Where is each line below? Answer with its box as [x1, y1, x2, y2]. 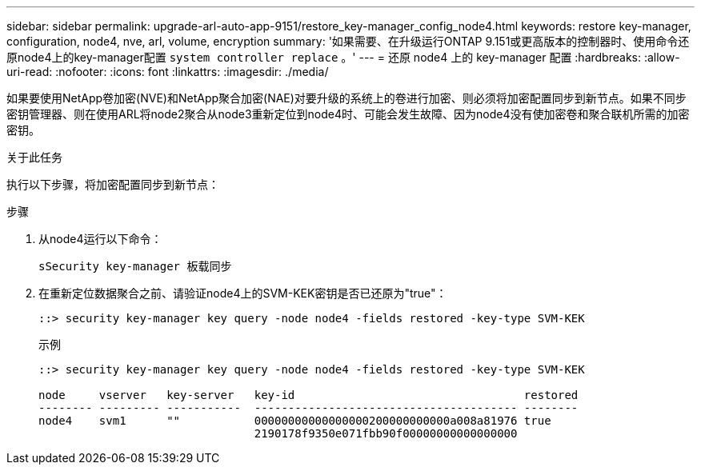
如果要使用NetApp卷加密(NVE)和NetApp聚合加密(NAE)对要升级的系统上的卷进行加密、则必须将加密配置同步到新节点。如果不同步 [6, 91, 687, 105]
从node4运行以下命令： [38, 232, 162, 245]
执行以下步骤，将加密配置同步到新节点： [6, 178, 219, 191]
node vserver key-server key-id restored [38, 389, 579, 401]
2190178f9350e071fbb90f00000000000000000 [254, 427, 518, 440]
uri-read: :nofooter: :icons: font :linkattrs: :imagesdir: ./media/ [6, 65, 329, 78]
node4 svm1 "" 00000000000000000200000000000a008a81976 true [38, 414, 551, 427]
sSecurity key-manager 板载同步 [38, 260, 232, 273]
